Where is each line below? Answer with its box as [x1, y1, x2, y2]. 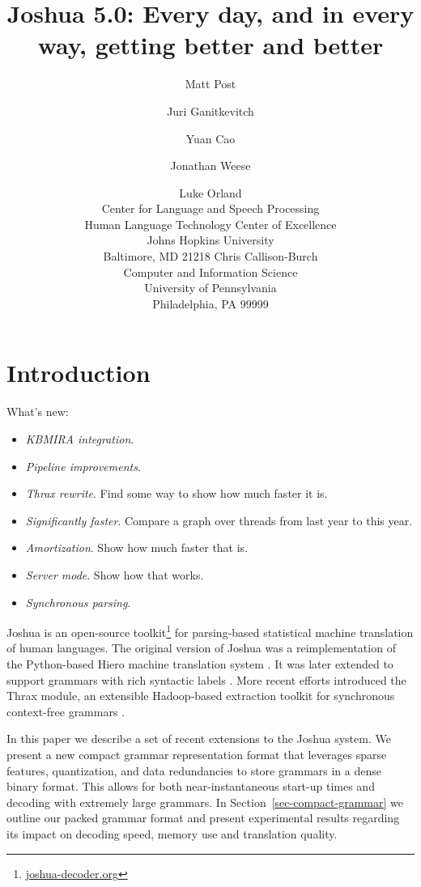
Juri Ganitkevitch [167, 102, 254, 119]
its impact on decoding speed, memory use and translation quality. [6, 825, 338, 842]
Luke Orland [179, 184, 242, 201]
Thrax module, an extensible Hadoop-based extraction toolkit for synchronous [6, 687, 395, 704]
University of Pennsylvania [144, 279, 277, 296]
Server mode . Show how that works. [25, 566, 204, 583]
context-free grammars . [6, 702, 125, 719]
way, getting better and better [37, 28, 384, 62]
